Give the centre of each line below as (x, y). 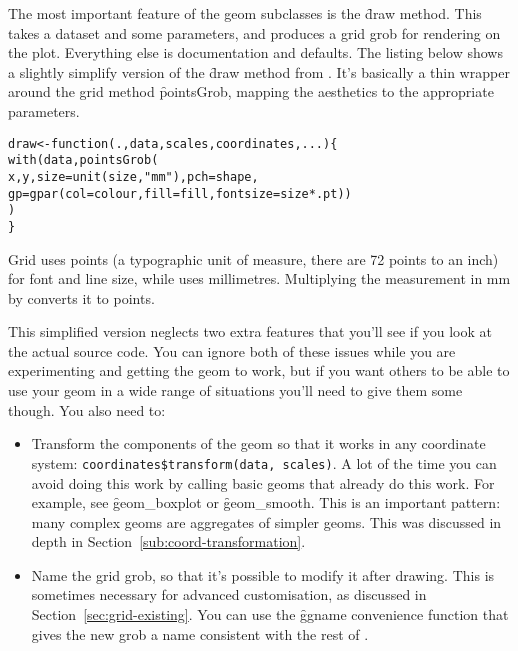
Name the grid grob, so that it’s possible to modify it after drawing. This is (263, 574)
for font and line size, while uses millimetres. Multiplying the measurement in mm (259, 278)
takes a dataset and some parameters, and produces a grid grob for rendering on (254, 32)
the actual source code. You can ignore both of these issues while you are (232, 350)
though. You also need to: (87, 409)
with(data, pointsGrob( (83, 160)
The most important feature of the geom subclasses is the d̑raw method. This (245, 13)
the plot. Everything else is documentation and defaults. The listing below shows (255, 52)
